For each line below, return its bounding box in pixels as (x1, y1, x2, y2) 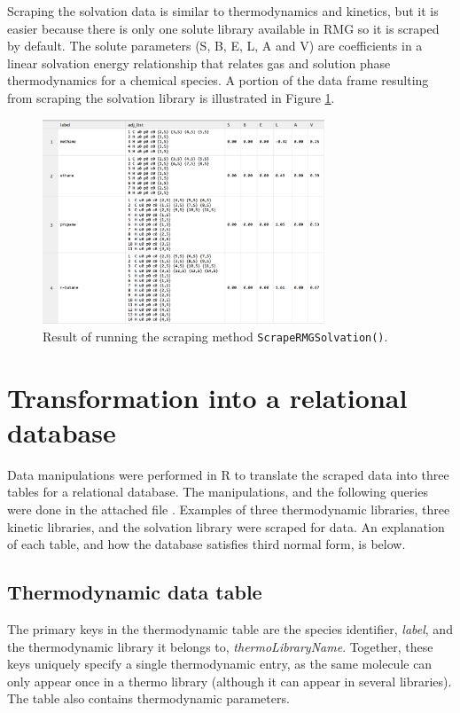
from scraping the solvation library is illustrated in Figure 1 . (7, 88, 335, 106)
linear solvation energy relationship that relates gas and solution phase (7, 53, 391, 72)
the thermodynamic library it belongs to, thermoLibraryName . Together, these (7, 637, 433, 655)
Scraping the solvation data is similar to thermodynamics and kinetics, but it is (7, 2, 439, 20)
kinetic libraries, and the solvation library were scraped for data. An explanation (7, 517, 445, 536)
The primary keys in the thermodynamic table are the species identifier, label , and (7, 620, 453, 639)
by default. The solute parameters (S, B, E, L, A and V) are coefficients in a (7, 36, 423, 55)
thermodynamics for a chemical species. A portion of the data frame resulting (7, 71, 429, 90)
